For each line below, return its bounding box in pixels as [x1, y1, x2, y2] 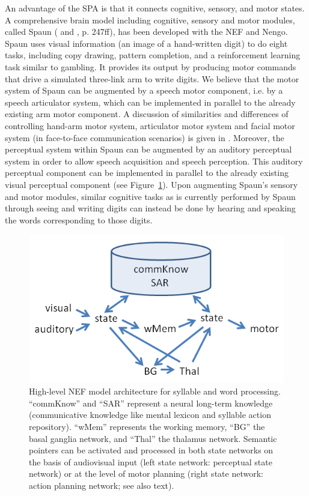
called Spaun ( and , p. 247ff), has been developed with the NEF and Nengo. [5, 25, 288, 38]
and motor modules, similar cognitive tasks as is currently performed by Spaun [5, 190, 296, 202]
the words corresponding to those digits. [5, 213, 153, 226]
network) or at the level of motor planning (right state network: [29, 467, 263, 480]
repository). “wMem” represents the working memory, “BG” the [29, 420, 265, 433]
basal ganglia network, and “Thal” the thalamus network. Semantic [29, 432, 277, 444]
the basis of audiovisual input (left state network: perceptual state [29, 455, 272, 468]
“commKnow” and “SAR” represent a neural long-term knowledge [29, 396, 273, 409]
